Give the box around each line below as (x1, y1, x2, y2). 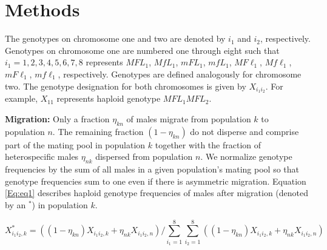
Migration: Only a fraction (5, 112, 110, 125)
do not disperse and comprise (190, 125, 299, 137)
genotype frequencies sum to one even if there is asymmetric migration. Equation (5, 174, 306, 187)
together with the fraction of (155, 138, 261, 151)
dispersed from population (95, 150, 193, 163)
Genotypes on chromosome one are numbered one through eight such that (5, 44, 280, 56)
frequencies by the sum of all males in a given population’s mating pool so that (5, 163, 299, 176)
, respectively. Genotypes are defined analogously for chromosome (58, 67, 302, 80)
